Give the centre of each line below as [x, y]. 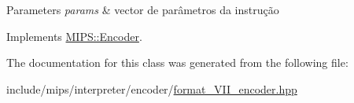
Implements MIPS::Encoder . [74, 36]
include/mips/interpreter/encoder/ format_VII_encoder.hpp [152, 88]
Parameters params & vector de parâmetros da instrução [143, 9]
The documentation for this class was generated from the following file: [177, 63]
